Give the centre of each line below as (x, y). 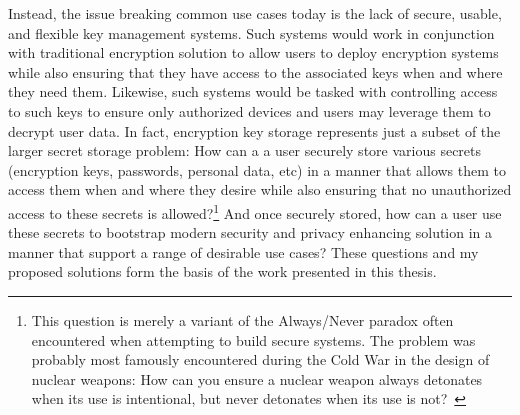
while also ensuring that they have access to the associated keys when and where (255, 71)
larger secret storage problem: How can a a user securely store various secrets (245, 150)
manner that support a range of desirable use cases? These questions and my (243, 251)
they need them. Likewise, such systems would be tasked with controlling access (253, 91)
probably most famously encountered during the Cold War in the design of (260, 359)
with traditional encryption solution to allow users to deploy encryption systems (253, 52)
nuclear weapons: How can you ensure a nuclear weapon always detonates (257, 378)
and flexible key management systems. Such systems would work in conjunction (251, 32)
